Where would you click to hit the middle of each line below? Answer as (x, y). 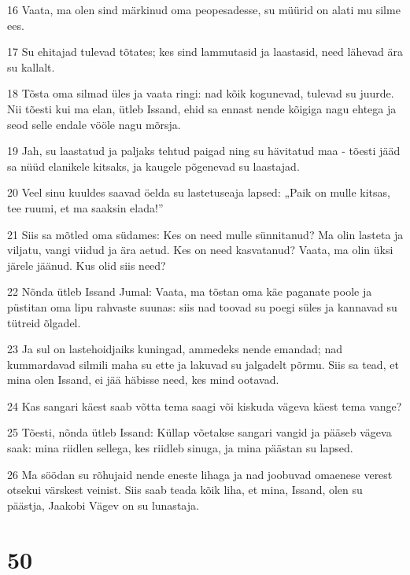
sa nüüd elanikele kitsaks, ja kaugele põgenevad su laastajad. (153, 166)
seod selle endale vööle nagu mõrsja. (94, 124)
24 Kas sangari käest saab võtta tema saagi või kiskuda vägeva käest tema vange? (205, 405)
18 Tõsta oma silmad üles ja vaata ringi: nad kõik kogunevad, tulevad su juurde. (201, 93)
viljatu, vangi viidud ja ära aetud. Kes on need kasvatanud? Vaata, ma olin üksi (200, 250)
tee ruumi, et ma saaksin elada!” (85, 207)
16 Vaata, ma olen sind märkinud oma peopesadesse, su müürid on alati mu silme (204, 9)
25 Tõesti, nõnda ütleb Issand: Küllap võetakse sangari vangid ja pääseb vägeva (199, 432)
